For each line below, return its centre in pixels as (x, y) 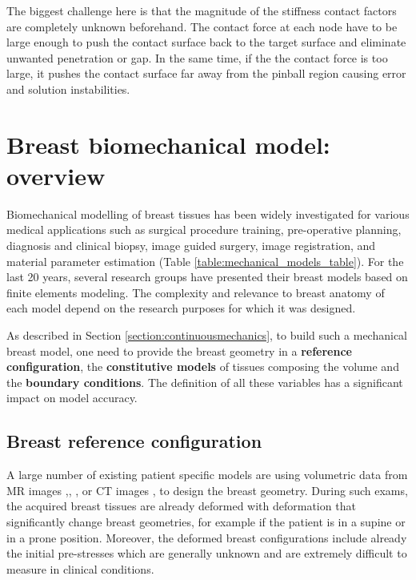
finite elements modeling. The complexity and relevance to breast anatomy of (196, 292)
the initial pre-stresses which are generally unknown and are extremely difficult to (207, 553)
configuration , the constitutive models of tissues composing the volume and (203, 367)
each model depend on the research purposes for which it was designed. (181, 308)
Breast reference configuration (134, 441)
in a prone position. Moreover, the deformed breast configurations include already (207, 537)
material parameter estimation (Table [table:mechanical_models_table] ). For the (205, 261)
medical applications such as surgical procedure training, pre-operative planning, (204, 230)
